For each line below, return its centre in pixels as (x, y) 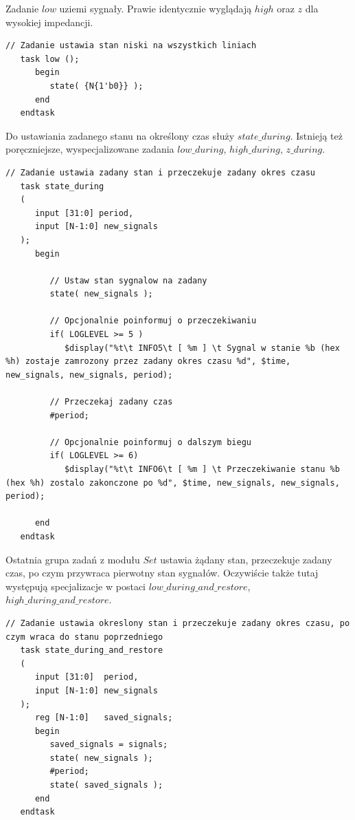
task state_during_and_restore (92, 650)
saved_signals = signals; (109, 745)
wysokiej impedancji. (49, 22)
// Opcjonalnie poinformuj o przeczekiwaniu (153, 321)
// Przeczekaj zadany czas (111, 402)
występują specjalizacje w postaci (76, 586)
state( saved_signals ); (106, 785)
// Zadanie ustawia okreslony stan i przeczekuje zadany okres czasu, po (178, 623)
